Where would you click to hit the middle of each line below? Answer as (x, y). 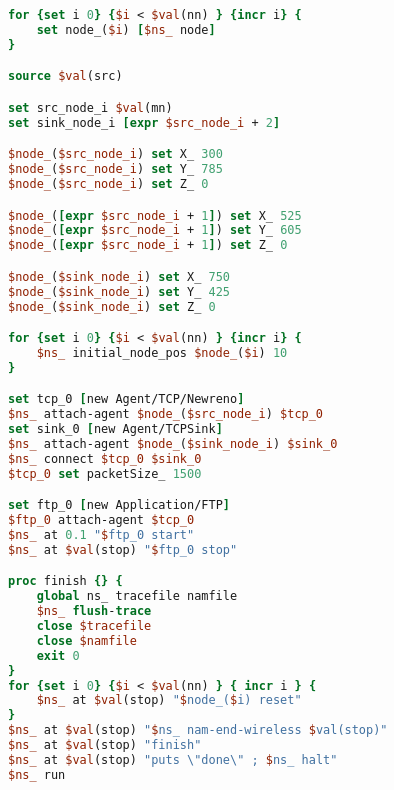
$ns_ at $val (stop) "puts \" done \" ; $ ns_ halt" (173, 759)
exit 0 (58, 655)
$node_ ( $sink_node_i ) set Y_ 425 (119, 291)
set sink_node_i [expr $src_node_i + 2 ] (144, 122)
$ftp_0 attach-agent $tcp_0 (101, 520)
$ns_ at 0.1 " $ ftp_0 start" (101, 535)
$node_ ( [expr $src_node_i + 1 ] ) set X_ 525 (155, 215)
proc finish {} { (65, 581)
